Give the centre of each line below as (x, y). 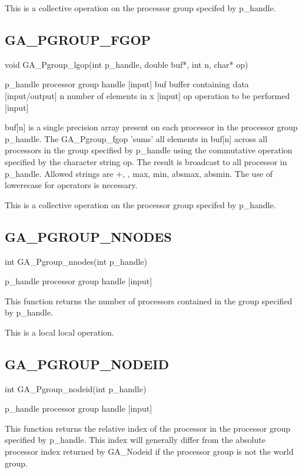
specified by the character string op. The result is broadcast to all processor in (146, 161)
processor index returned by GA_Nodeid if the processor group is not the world (149, 451)
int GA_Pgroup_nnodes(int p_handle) (76, 261)
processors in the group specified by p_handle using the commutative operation (149, 150)
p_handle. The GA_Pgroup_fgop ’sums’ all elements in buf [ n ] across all (136, 138)
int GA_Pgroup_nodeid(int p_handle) (76, 388)
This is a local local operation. (59, 332)
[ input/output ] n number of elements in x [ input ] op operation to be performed (147, 95)
